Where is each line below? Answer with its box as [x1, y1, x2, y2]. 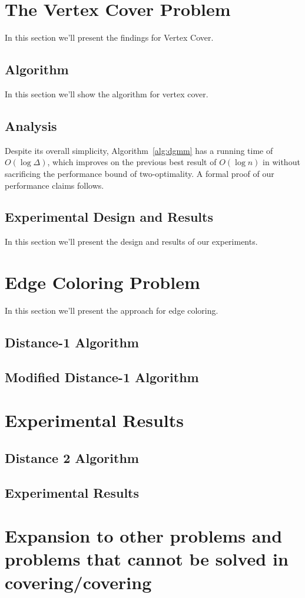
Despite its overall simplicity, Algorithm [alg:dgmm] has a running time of [5, 144, 273, 156]
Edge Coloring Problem [5, 270, 200, 294]
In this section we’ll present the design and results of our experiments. [5, 235, 258, 248]
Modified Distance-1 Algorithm [5, 367, 199, 386]
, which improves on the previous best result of [47, 156, 217, 168]
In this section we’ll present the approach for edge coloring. [5, 304, 218, 317]
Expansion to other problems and [5, 524, 283, 548]
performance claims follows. [5, 179, 104, 191]
